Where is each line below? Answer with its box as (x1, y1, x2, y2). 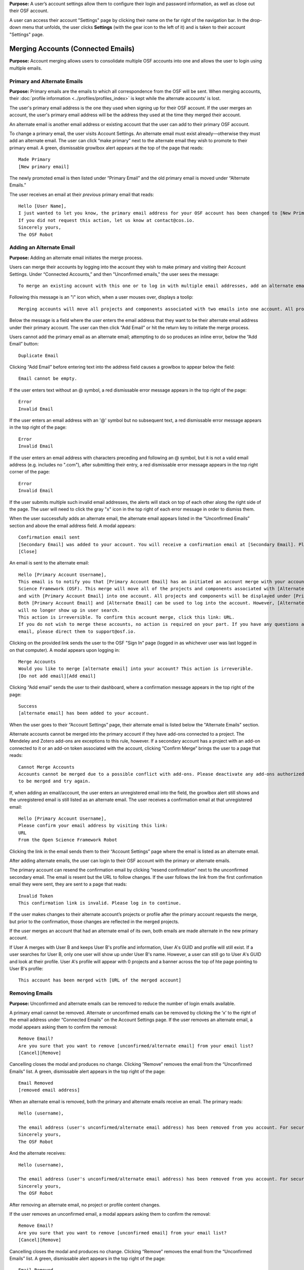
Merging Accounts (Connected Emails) (9, 45, 135, 53)
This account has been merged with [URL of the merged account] (18, 977, 182, 983)
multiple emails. (9, 65, 43, 71)
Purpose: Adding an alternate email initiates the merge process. (9, 255, 143, 261)
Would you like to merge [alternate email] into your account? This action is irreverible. (18, 666, 253, 672)
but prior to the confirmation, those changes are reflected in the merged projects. (9, 918, 179, 925)
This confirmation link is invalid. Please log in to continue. (18, 900, 182, 906)
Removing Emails (9, 990, 53, 997)
